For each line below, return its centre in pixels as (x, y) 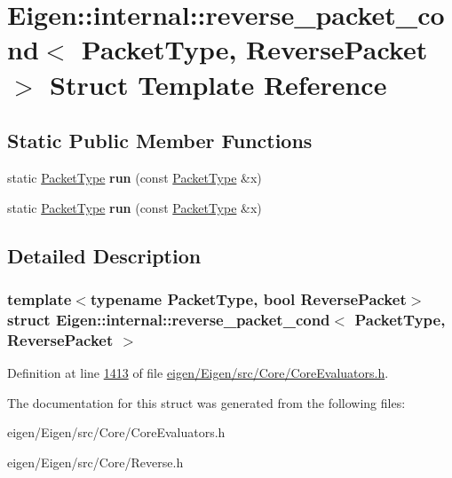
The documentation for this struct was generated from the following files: (206, 402)
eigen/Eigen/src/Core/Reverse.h (95, 462)
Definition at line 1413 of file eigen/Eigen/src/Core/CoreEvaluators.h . (198, 372)
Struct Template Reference (218, 84)
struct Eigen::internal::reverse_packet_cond (169, 319)
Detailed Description (104, 255)
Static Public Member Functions (160, 141)
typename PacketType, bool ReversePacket (248, 298)
